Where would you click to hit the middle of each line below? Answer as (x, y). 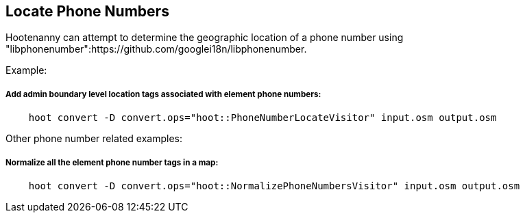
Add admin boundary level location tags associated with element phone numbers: (163, 94)
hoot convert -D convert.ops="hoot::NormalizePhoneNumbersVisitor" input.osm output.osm (274, 186)
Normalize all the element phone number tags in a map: (112, 162)
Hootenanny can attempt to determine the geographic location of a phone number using (205, 38)
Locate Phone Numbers (87, 11)
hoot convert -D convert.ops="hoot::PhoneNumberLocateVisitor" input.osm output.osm (262, 118)
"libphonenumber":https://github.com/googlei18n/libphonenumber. (156, 49)
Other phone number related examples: (94, 139)
